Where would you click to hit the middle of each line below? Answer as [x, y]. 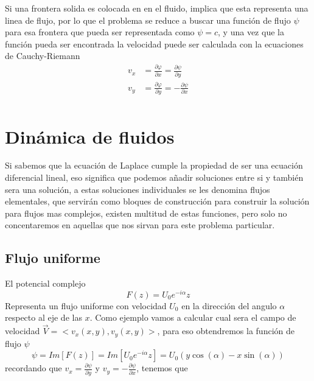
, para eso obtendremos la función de [226, 331]
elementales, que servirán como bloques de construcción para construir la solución [157, 201]
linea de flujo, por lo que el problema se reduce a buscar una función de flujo [148, 20]
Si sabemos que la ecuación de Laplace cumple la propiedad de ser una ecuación [154, 165]
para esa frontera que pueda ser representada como [100, 32]
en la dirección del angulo [229, 305]
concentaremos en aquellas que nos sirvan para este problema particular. [140, 225]
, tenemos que [162, 368]
